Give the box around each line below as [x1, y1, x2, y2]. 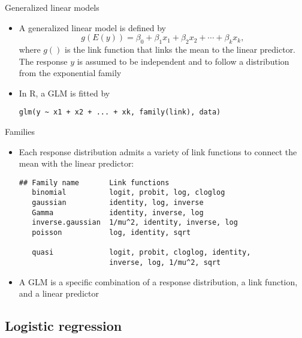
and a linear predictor [19, 287, 99, 300]
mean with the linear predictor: [19, 157, 134, 170]
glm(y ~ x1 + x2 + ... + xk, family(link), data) [19, 108, 221, 117]
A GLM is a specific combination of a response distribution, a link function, [19, 275, 298, 288]
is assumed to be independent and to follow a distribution [77, 55, 289, 67]
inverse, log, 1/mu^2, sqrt [109, 258, 221, 267]
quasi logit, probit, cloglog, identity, [32, 248, 251, 257]
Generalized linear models [5, 1, 99, 13]
